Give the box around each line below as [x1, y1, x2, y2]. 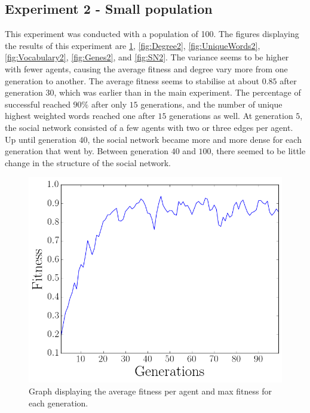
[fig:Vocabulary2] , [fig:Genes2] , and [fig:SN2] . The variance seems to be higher [5, 51, 289, 63]
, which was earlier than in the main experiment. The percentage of [54, 86, 301, 99]
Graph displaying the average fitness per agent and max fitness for [29, 385, 272, 397]
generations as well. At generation [169, 109, 293, 122]
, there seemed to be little [211, 145, 306, 157]
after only [91, 97, 127, 110]
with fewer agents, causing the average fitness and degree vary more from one [5, 62, 288, 75]
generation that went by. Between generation [5, 145, 169, 157]
